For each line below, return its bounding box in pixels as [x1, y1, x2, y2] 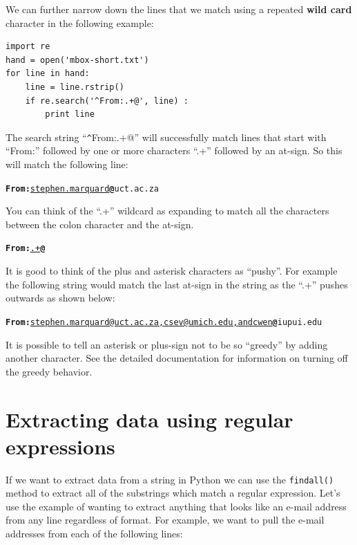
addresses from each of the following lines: [6, 526, 183, 541]
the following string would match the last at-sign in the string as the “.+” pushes [6, 277, 348, 291]
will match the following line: [6, 157, 128, 171]
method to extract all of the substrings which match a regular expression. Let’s [6, 486, 340, 500]
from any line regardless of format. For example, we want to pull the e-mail [6, 512, 325, 527]
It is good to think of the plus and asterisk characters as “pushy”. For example [6, 264, 338, 278]
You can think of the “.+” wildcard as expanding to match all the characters [6, 203, 329, 218]
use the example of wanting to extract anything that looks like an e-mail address [6, 499, 347, 513]
